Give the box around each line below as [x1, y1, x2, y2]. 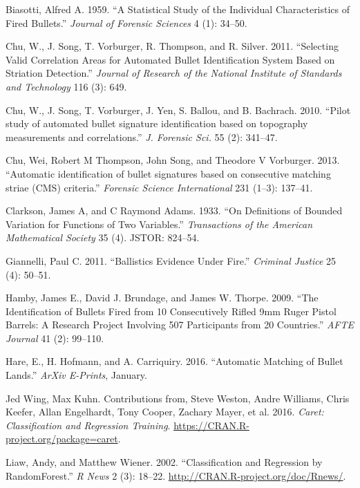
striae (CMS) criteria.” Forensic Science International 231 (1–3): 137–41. [6, 180, 313, 194]
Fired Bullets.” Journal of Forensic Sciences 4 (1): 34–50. [6, 15, 247, 30]
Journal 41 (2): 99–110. [6, 330, 104, 345]
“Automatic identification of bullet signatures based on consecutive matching [6, 166, 331, 180]
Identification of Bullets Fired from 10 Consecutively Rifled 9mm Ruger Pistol [6, 303, 337, 318]
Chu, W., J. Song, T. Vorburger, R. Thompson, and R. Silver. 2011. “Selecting [6, 39, 339, 53]
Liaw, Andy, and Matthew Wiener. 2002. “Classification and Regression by [6, 455, 323, 469]
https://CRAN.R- [173, 417, 249, 432]
